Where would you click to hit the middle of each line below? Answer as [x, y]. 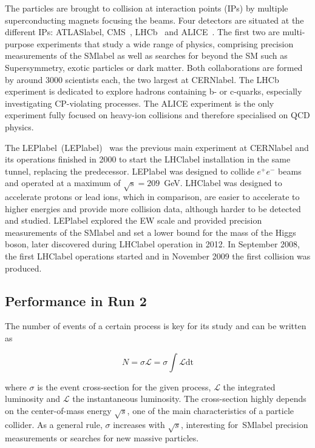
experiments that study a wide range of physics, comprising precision [165, 43]
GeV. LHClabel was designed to [223, 183]
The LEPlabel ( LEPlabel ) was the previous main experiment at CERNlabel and [157, 147]
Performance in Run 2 [76, 300]
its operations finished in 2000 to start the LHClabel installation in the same [148, 159]
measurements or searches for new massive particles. [102, 438]
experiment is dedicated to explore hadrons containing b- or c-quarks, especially [154, 91]
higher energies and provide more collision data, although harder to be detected [153, 208]
